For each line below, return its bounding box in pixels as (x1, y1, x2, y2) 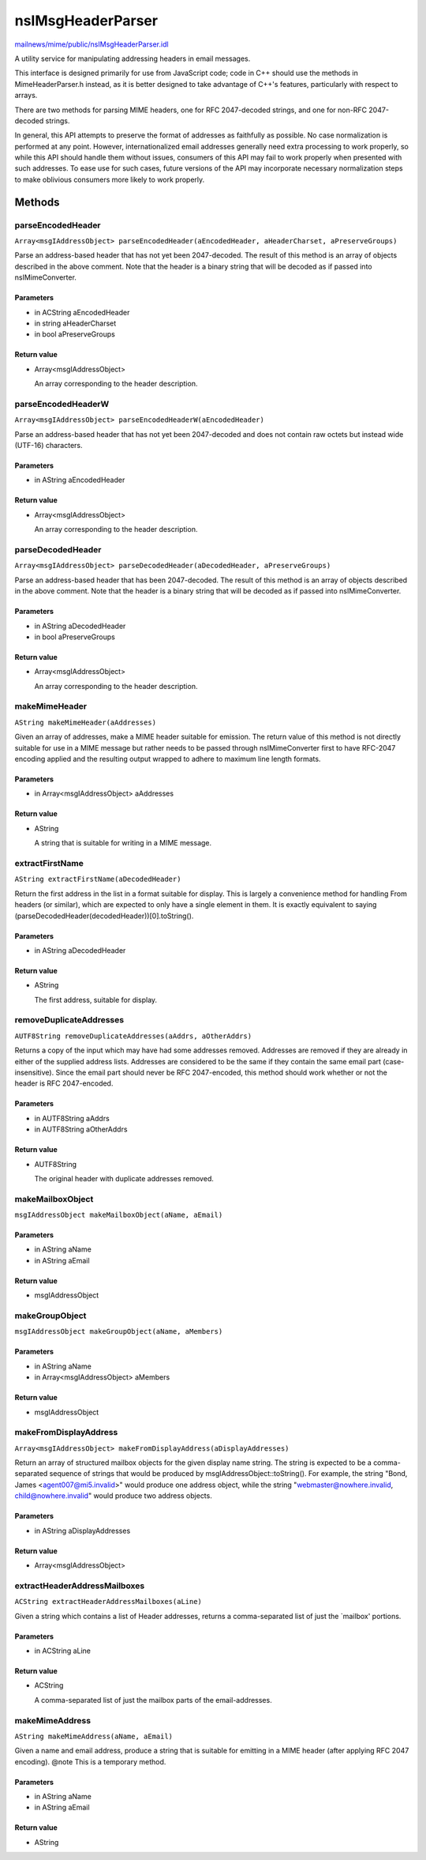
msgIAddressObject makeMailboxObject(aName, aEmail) (14, 1211, 223, 1220)
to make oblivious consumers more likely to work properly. (14, 175, 205, 184)
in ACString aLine (34, 1646, 91, 1655)
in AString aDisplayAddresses (34, 1526, 131, 1535)
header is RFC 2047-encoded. (14, 1079, 114, 1088)
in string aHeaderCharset (34, 318, 117, 328)
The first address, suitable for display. (34, 995, 158, 1004)
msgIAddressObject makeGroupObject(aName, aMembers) (14, 1327, 223, 1336)
